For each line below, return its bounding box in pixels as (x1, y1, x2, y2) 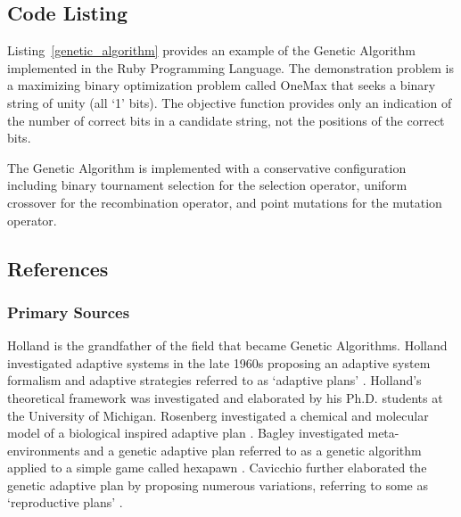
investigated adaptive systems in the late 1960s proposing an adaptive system (7, 353, 431, 372)
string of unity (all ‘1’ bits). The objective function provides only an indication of (7, 93, 452, 111)
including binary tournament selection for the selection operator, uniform (7, 176, 407, 194)
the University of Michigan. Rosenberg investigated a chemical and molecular (7, 406, 429, 424)
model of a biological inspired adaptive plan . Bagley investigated (7, 423, 364, 442)
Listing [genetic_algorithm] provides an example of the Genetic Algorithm (7, 41, 416, 60)
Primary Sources (7, 300, 130, 323)
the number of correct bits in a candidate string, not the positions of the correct (7, 111, 445, 129)
